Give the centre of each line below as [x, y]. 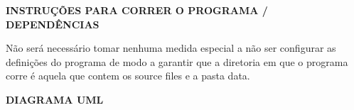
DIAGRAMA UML [55, 99]
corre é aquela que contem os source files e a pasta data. [128, 76]
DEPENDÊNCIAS [53, 24]
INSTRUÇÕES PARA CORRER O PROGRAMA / [137, 10]
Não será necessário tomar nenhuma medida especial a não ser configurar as [171, 48]
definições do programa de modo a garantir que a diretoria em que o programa [177, 61]
